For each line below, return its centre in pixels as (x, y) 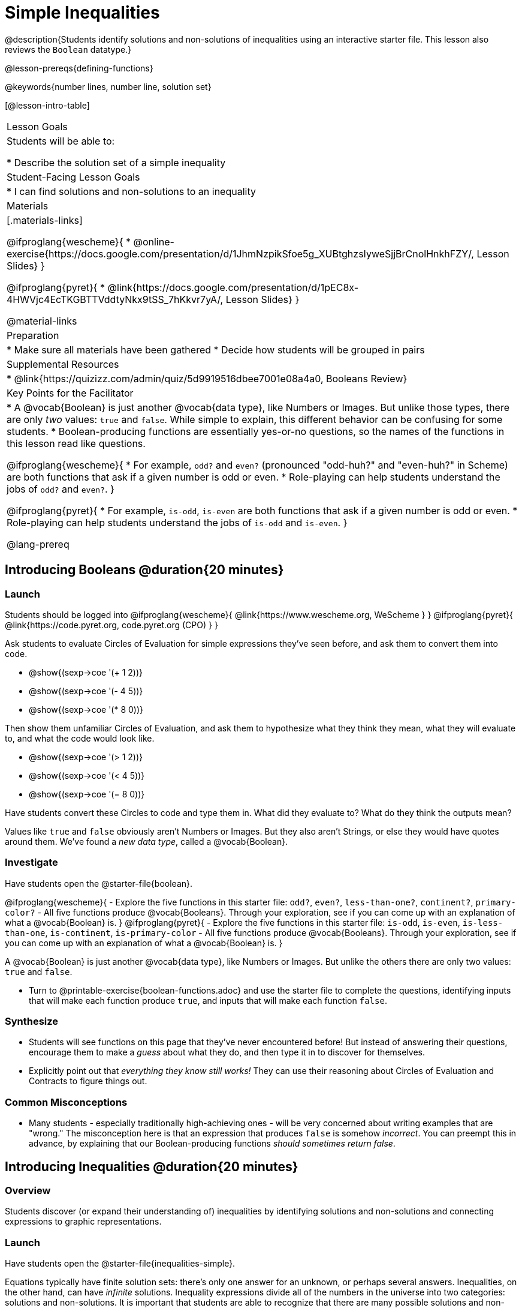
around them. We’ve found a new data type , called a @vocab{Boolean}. (147, 841)
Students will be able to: (61, 141)
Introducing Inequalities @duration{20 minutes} (152, 1166)
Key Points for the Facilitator (70, 393)
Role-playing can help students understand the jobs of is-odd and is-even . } (177, 522)
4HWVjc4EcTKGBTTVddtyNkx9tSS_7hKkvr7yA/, (115, 299)
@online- (154, 241)
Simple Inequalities (82, 13)
